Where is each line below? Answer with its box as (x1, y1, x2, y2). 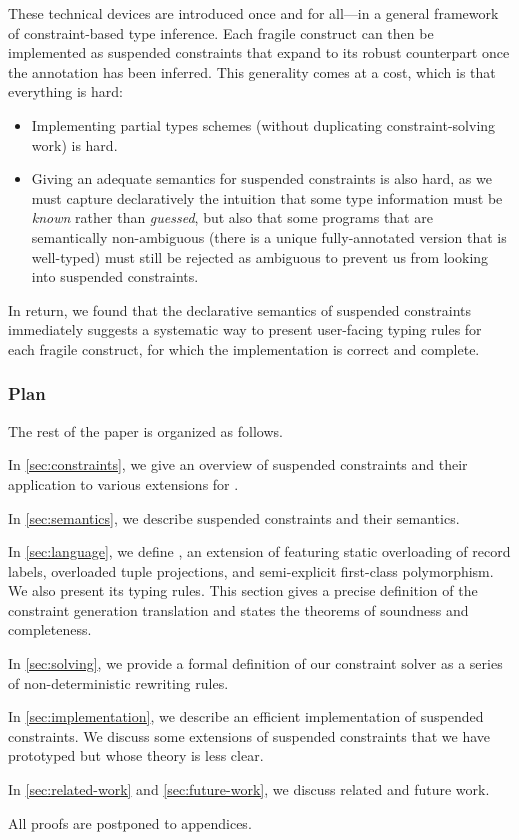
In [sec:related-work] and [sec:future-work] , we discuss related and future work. (8, 779, 490, 800)
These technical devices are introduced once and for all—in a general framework (8, 3, 499, 23)
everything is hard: (8, 81, 123, 102)
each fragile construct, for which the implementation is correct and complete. (8, 338, 480, 359)
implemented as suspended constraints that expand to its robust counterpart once (8, 42, 510, 63)
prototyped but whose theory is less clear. (8, 745, 264, 766)
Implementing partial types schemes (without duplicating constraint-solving (31, 114, 496, 135)
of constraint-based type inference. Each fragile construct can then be (8, 22, 434, 43)
